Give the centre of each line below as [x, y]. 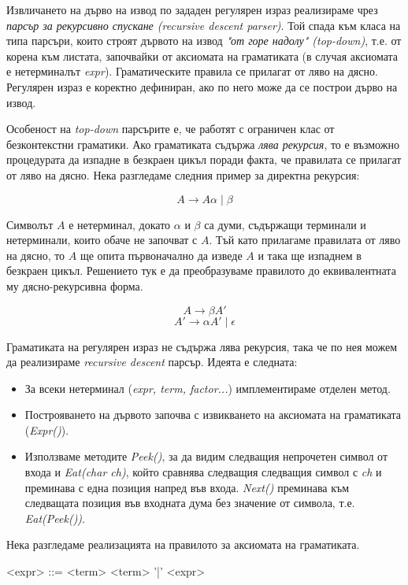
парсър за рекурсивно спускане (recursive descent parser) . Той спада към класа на [204, 25]
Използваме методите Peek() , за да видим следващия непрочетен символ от [206, 456]
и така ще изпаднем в [310, 255]
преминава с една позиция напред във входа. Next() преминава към [187, 487]
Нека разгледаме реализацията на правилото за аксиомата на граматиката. [183, 544]
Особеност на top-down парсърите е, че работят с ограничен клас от [171, 129]
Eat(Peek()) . [55, 518]
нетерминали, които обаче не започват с [102, 240]
